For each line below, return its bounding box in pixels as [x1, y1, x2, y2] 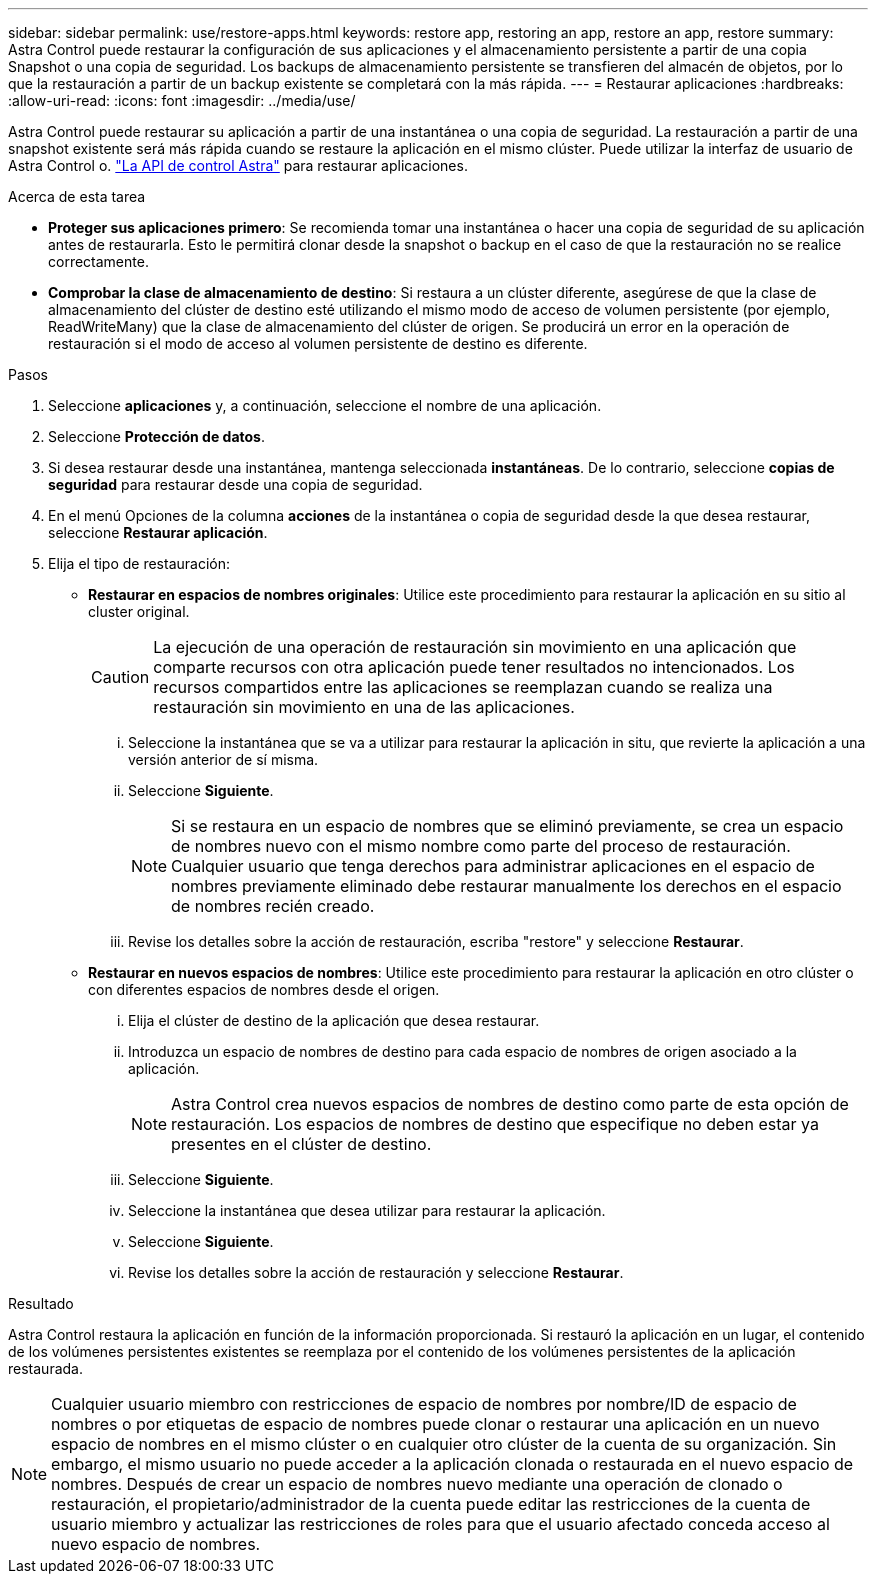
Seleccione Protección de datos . [48, 428, 265, 445]
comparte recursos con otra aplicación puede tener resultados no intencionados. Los [153, 657, 795, 677]
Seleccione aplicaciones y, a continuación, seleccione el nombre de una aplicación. [48, 397, 602, 414]
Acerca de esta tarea [8, 188, 146, 205]
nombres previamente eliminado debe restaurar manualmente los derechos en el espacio [171, 876, 842, 896]
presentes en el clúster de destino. [171, 1134, 432, 1154]
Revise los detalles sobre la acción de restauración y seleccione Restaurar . [128, 1264, 624, 1281]
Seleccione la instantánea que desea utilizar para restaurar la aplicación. [128, 1202, 606, 1219]
